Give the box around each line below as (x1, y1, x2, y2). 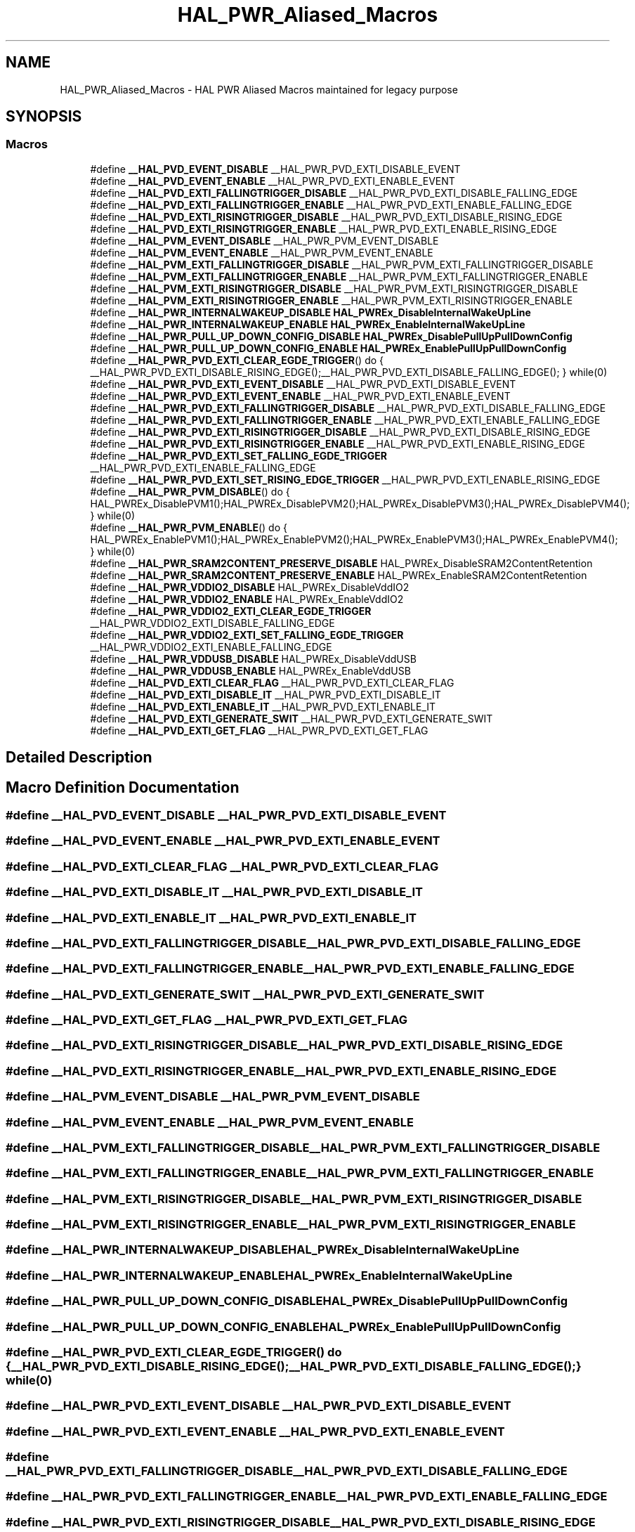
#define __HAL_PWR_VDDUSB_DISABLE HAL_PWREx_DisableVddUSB (90, 652, 417, 665)
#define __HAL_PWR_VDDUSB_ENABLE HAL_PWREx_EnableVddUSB (90, 664, 411, 677)
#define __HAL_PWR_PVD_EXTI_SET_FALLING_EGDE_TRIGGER (90, 449, 387, 462)
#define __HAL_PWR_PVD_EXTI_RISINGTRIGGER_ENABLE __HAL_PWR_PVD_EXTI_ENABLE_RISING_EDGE (90, 437, 585, 450)
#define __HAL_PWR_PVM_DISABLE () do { (90, 485, 290, 498)
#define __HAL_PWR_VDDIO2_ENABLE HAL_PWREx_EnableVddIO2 (90, 592, 404, 605)
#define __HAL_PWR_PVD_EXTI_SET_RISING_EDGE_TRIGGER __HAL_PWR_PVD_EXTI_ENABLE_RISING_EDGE (90, 473, 601, 486)
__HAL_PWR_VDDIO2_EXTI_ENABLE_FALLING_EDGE (90, 640, 332, 653)
